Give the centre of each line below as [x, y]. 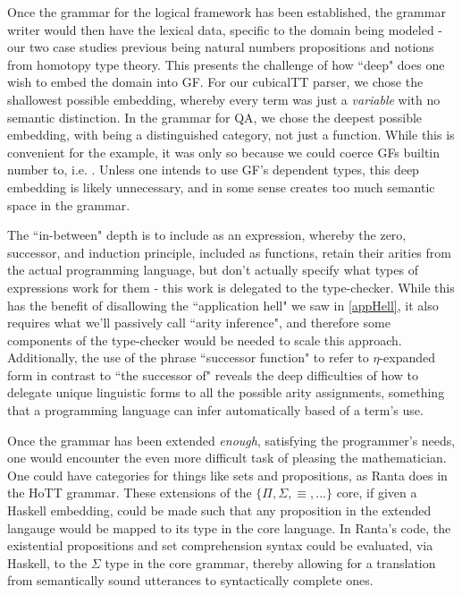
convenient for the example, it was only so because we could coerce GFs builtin [224, 152]
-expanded [407, 357]
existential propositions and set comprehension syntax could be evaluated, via [220, 545]
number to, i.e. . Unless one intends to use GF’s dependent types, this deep [213, 170]
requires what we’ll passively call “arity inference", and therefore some [199, 323]
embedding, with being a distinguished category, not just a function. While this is [231, 135]
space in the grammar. [69, 204]
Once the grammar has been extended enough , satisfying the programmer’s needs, [231, 440]
